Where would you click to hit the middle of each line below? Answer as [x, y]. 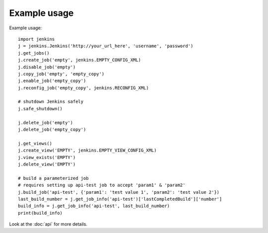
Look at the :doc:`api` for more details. [48, 224]
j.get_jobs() [34, 53]
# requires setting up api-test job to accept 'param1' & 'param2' [102, 185]
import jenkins [36, 39]
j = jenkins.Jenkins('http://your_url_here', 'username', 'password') [106, 46]
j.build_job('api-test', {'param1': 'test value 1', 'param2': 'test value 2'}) [119, 192]
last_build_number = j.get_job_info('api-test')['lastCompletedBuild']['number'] [120, 199]
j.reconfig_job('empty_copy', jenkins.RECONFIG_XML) [83, 88]
